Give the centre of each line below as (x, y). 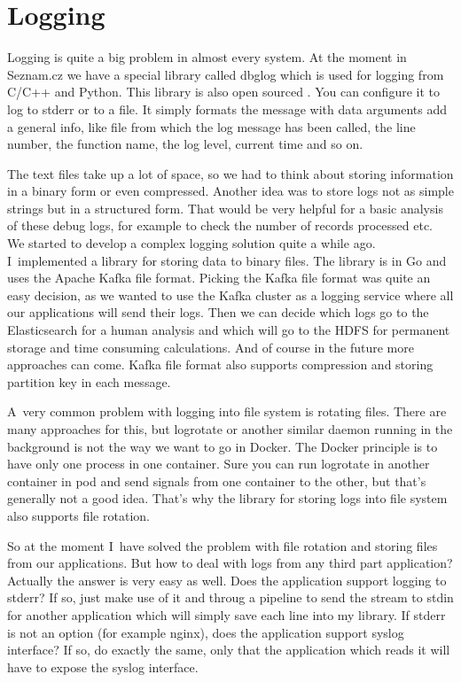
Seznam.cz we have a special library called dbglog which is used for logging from (226, 74)
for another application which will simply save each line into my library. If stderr (227, 614)
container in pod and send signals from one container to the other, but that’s (217, 480)
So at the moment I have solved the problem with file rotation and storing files (223, 545)
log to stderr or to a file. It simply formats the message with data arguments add (227, 108)
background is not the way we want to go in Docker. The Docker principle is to (223, 446)
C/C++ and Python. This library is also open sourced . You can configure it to (223, 92)
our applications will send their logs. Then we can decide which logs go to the (218, 312)
